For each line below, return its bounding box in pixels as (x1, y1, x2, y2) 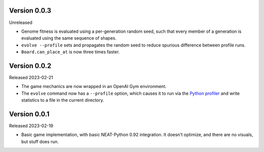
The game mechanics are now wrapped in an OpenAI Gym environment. (21, 84, 167, 89)
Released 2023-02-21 (9, 74, 53, 80)
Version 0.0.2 (9, 62, 51, 70)
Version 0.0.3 (9, 6, 51, 15)
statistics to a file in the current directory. (21, 97, 105, 103)
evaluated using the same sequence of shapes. (21, 35, 117, 41)
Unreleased (9, 20, 33, 25)
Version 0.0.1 (9, 110, 50, 118)
